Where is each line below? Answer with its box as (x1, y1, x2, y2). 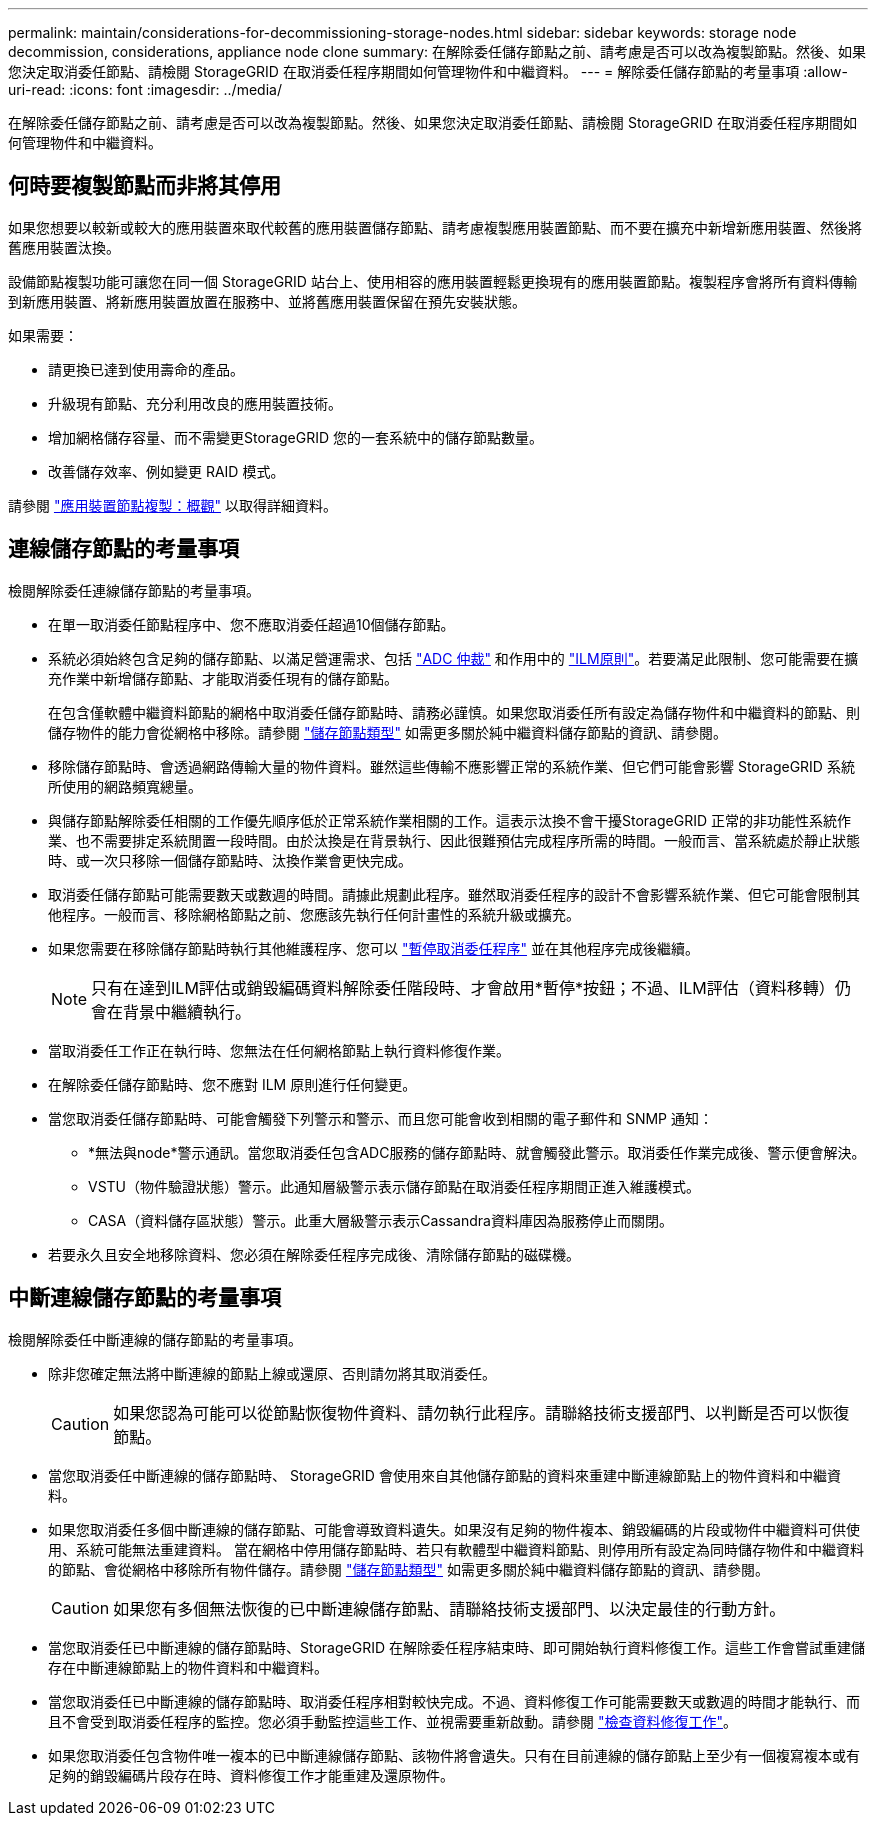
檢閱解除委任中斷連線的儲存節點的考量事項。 (8, 1330, 302, 1348)
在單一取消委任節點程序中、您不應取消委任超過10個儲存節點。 (48, 615, 455, 633)
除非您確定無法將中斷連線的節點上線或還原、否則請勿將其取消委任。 (48, 1364, 496, 1382)
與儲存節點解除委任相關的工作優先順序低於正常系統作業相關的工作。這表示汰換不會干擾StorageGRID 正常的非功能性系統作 (48, 811, 851, 829)
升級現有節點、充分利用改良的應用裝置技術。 (48, 394, 342, 412)
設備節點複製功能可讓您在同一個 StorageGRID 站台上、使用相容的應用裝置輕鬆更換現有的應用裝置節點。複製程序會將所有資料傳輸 (8, 272, 857, 290)
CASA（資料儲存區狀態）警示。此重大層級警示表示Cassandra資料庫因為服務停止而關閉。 (88, 1211, 673, 1229)
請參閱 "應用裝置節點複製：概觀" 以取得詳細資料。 (8, 496, 337, 514)
